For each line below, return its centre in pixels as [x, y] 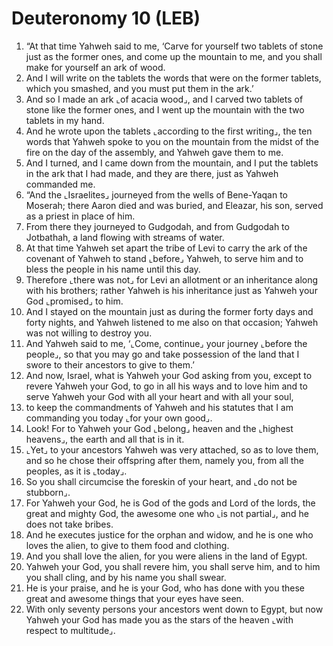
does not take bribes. [69, 524]
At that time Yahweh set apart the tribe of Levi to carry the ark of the [166, 248]
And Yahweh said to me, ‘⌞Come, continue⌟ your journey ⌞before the [166, 343]
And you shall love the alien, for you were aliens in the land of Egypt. [166, 556]
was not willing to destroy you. [89, 333]
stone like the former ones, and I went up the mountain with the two [165, 109]
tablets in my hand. [65, 120]
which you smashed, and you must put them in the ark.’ [139, 88]
